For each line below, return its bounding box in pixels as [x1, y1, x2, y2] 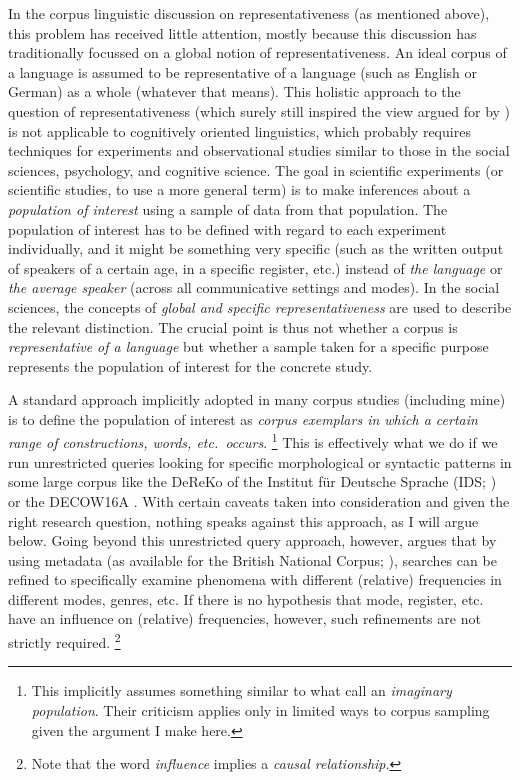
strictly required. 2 [8, 629, 121, 652]
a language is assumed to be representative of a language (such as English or [8, 61, 478, 82]
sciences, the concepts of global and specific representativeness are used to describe [8, 296, 512, 317]
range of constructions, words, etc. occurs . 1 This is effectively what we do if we [8, 429, 498, 453]
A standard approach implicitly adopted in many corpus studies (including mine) [8, 389, 506, 410]
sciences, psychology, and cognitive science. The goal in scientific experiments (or [8, 159, 504, 180]
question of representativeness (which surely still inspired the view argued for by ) [8, 100, 511, 121]
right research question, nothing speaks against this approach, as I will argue [8, 510, 479, 531]
